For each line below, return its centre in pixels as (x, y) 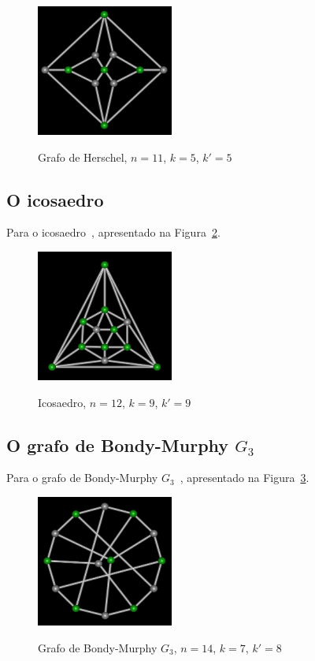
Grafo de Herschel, (83, 157)
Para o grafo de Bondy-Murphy (82, 478)
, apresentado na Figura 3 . (245, 478)
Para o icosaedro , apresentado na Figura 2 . (113, 232)
